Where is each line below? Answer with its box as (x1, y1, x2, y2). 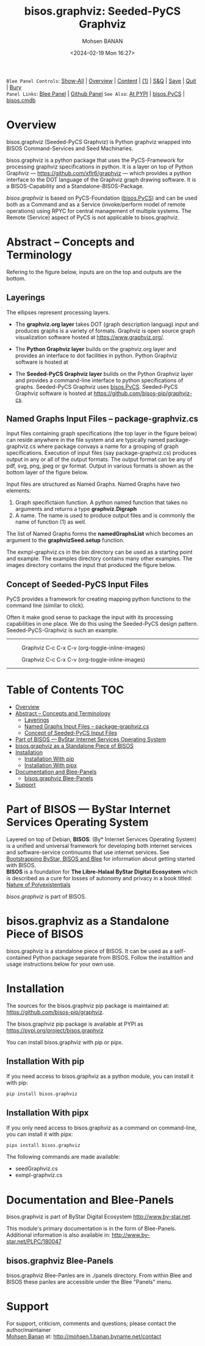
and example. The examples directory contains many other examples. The (6, 555, 193, 562)
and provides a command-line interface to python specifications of (15, 377, 184, 384)
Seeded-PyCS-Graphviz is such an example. (6, 627, 119, 634)
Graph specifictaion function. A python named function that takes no (15, 499, 188, 506)
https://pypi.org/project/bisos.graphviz (6, 1027, 104, 1034)
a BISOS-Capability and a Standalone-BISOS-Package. (6, 182, 145, 190)
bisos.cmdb (6, 96, 36, 104)
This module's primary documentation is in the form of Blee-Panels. (6, 1225, 177, 1232)
